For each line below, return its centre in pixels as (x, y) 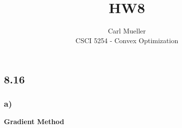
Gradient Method (34, 121)
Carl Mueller (127, 31)
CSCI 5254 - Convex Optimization (127, 40)
